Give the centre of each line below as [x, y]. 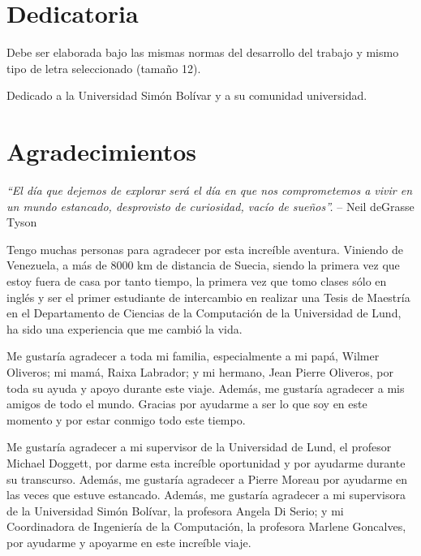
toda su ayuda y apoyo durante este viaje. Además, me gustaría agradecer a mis [206, 388]
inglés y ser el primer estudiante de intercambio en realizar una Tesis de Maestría [208, 297]
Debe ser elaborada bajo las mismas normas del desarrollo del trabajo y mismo [203, 52]
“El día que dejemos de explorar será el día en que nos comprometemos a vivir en [210, 190]
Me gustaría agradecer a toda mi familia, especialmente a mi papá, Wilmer [193, 356]
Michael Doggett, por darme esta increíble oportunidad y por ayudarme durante [206, 462]
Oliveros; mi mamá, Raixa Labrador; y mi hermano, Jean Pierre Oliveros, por [200, 371]
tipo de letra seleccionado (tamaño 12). [104, 68]
